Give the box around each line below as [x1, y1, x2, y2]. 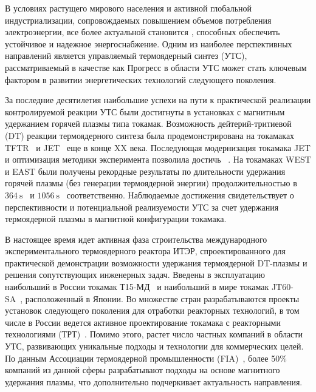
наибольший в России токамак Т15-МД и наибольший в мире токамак [5, 280, 269, 293]
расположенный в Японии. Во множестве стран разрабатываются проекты [25, 292, 300, 305]
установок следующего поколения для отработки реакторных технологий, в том [5, 304, 300, 317]
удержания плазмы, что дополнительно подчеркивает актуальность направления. [5, 375, 303, 388]
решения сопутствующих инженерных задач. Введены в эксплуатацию [5, 268, 266, 281]
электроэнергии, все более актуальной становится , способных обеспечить [5, 25, 280, 38]
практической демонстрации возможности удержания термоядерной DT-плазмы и [5, 256, 307, 269]
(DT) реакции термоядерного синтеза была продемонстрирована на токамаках [5, 129, 295, 141]
